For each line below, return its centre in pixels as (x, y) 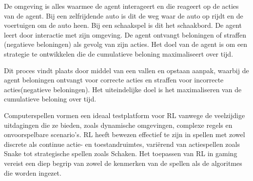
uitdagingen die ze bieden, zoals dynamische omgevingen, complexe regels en (118, 125)
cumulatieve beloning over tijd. (50, 99)
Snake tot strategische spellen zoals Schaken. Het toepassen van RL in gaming (121, 153)
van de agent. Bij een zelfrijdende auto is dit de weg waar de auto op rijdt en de (124, 15)
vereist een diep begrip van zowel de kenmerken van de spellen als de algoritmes (123, 163)
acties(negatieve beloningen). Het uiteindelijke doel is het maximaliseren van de (123, 89)
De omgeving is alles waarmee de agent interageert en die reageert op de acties (121, 6)
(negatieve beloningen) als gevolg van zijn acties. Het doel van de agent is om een (126, 44)
